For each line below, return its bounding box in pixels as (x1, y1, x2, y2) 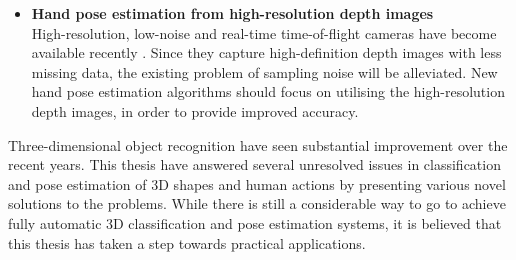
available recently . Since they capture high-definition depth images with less (31, 42, 502, 63)
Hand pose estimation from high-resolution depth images (31, 3, 434, 23)
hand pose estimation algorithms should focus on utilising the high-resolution (31, 81, 505, 102)
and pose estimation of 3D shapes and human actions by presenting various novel (8, 173, 506, 194)
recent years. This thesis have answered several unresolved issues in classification (8, 154, 501, 175)
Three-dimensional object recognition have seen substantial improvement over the (8, 134, 508, 155)
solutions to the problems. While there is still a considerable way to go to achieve (8, 193, 506, 214)
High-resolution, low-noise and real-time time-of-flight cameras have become (31, 22, 497, 43)
